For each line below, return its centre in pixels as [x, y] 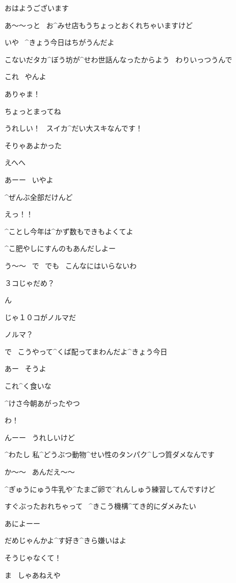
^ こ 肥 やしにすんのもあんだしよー [60, 248]
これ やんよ [25, 76]
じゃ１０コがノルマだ [40, 317]
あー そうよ [25, 368]
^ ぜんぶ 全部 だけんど [39, 197]
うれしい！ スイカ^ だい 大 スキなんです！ [74, 128]
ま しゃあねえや [33, 575]
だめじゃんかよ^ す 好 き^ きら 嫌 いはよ [65, 540]
